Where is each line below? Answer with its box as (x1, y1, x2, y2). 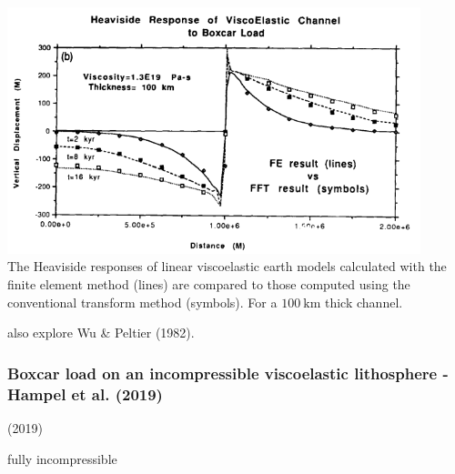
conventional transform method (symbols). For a (7, 292, 278, 311)
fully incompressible (7, 449, 117, 468)
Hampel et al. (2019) (7, 382, 163, 405)
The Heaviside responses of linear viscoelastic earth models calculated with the (7, 257, 447, 276)
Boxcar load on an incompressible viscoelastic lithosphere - (7, 361, 449, 384)
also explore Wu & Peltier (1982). (7, 323, 195, 342)
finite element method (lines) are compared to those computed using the (7, 275, 410, 294)
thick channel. (324, 292, 403, 311)
